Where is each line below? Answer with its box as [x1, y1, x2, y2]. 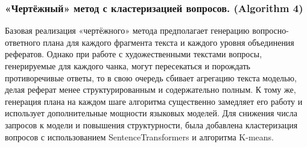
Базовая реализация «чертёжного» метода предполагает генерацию [5, 24, 250, 37]
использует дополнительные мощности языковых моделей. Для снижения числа [5, 107, 298, 119]
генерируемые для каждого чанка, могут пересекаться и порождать [5, 60, 250, 72]
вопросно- [252, 24, 289, 37]
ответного [5, 36, 40, 48]
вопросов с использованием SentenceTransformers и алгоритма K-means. [5, 130, 274, 143]
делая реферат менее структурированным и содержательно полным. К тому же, [5, 83, 296, 96]
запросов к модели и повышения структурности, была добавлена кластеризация [5, 118, 298, 131]
